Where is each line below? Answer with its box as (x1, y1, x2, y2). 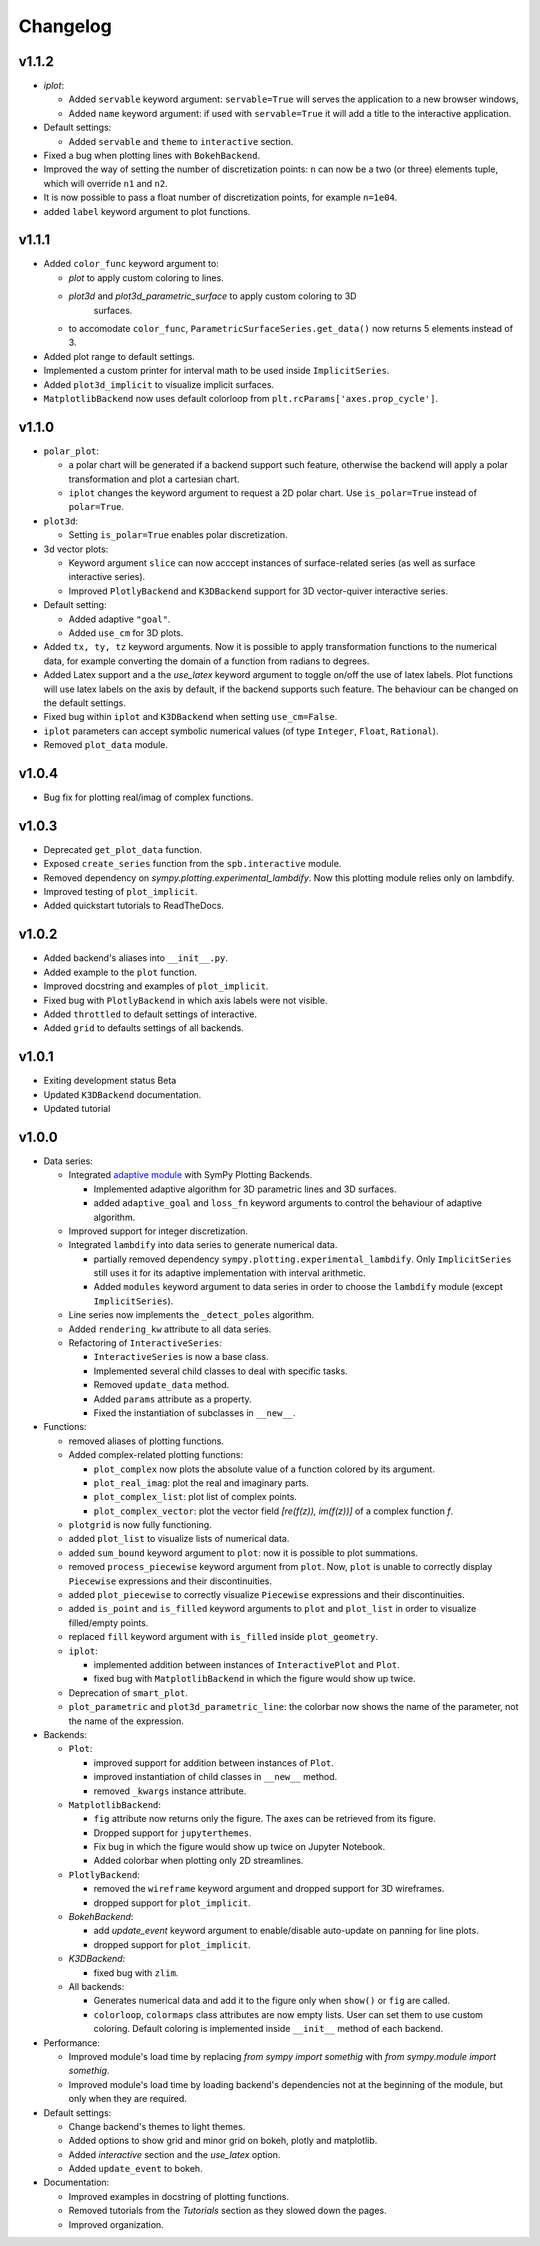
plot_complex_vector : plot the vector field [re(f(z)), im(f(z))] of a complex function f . (93, 1505, 454, 1517)
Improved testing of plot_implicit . (43, 886, 198, 898)
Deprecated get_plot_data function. (43, 843, 203, 855)
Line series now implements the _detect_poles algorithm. (68, 1309, 315, 1321)
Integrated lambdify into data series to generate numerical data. (68, 1239, 338, 1251)
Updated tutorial (43, 1103, 111, 1115)
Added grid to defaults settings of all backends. (43, 1022, 244, 1034)
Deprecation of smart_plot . (68, 1686, 189, 1699)
